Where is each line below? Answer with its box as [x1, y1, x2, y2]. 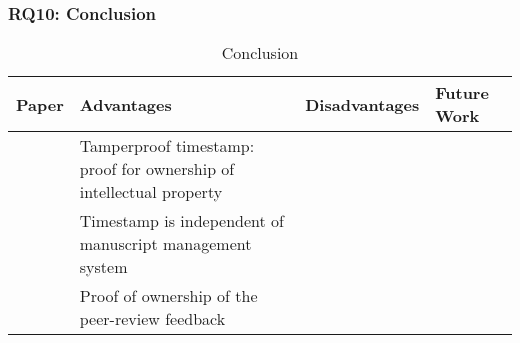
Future [435, 81, 489, 105]
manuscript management [79, 232, 252, 256]
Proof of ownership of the [79, 284, 258, 308]
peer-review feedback [79, 307, 226, 331]
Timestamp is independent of [79, 209, 284, 233]
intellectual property [79, 180, 223, 204]
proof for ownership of [79, 157, 235, 181]
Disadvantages [305, 92, 420, 116]
